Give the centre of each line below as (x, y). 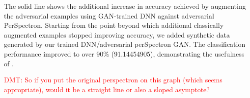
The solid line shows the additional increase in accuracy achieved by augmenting (125, 6)
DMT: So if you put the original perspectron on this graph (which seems (113, 80)
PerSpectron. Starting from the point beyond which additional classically (114, 25)
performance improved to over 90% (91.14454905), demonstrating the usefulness (124, 53)
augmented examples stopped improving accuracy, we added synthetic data (117, 34)
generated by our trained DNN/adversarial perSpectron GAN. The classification (125, 44)
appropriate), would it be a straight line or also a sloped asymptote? (107, 89)
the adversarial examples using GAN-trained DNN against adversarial (109, 15)
